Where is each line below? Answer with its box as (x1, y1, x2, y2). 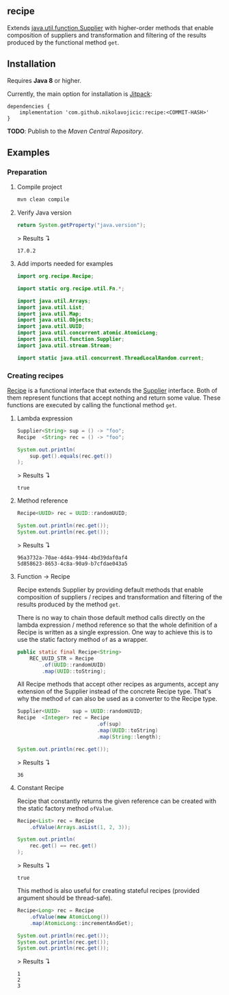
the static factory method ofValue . (16, 804, 113, 812)
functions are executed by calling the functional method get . (7, 400, 177, 409)
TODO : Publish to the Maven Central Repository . (7, 127, 144, 135)
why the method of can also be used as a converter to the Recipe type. (16, 695, 217, 703)
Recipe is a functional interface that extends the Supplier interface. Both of (7, 386, 217, 394)
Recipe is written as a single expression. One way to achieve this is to (16, 627, 213, 636)
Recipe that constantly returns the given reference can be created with (16, 797, 217, 805)
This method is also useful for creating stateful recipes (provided (16, 887, 200, 895)
